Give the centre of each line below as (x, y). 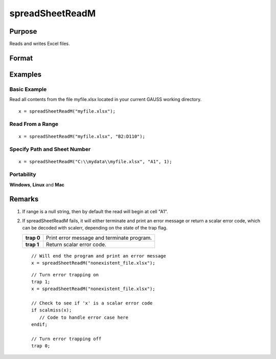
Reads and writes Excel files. (40, 44)
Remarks (24, 199)
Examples (26, 74)
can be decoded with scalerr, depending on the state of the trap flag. (95, 228)
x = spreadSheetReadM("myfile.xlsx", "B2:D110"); (82, 136)
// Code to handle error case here (84, 317)
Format (21, 58)
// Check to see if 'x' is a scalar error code (92, 303)
